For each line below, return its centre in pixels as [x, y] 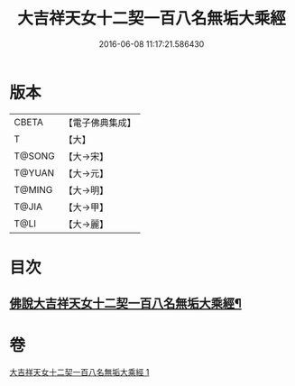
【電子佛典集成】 [100, 123]
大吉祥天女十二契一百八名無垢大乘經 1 [79, 372]
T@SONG [35, 156]
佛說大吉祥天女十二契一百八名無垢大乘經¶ [125, 303]
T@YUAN [34, 172]
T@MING [33, 189]
